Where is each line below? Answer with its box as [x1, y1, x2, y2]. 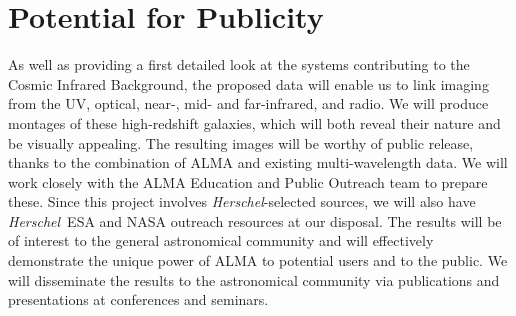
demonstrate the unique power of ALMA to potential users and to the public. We [8, 250, 508, 271]
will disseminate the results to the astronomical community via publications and [8, 269, 500, 290]
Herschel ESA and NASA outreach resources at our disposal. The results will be [8, 210, 502, 231]
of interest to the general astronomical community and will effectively [8, 230, 434, 251]
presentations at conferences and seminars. [8, 289, 269, 310]
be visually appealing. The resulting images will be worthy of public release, [8, 132, 474, 153]
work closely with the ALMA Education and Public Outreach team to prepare [8, 171, 488, 192]
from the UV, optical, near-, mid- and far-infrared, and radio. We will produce [8, 93, 489, 114]
